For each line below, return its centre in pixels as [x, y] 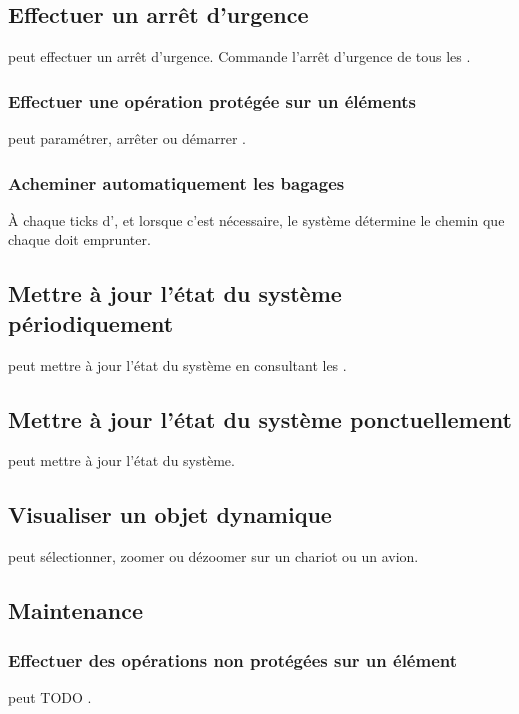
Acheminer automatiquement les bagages [176, 182]
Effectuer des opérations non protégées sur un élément [233, 659]
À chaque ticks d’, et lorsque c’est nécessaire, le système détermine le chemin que [256, 219]
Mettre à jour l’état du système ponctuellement [260, 418]
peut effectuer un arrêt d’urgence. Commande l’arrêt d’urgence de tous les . [239, 56]
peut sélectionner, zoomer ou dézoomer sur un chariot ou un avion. [213, 556]
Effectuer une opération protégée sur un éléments [212, 100]
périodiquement [91, 322]
